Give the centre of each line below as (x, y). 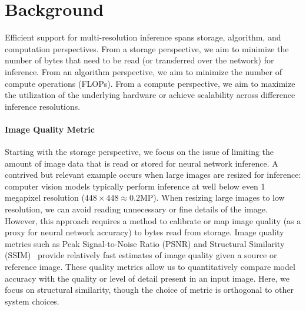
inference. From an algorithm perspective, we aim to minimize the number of (144, 71)
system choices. (32, 301)
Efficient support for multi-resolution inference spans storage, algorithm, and (143, 37)
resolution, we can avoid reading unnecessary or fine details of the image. (136, 209)
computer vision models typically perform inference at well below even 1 (135, 186)
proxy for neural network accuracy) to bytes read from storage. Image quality (144, 232)
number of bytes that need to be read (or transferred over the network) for (139, 60)
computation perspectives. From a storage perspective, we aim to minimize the (147, 48)
